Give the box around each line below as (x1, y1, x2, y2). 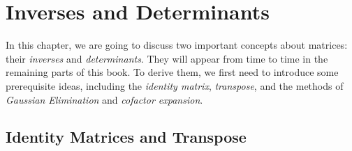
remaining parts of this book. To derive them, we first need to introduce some (6, 65, 339, 79)
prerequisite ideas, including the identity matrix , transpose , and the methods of (6, 78, 344, 93)
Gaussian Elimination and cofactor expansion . (6, 92, 203, 106)
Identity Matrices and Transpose (6, 126, 247, 148)
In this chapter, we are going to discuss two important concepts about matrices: (6, 38, 348, 52)
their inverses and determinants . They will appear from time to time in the (6, 51, 328, 65)
